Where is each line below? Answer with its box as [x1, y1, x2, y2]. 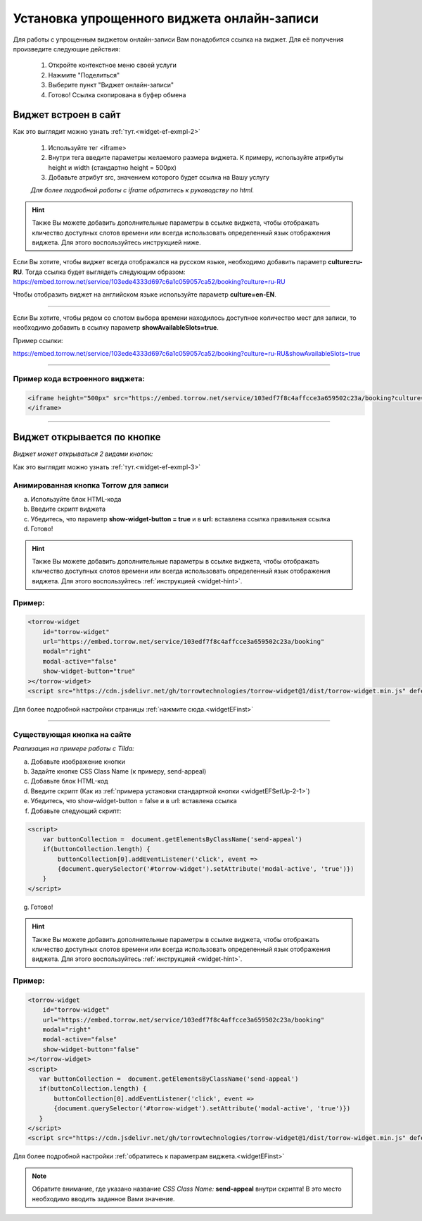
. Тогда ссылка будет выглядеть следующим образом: [21, 268, 186, 276]
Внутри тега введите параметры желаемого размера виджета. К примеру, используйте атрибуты [48, 154, 344, 162]
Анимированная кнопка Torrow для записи [13, 480, 169, 490]
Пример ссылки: [13, 336, 63, 345]
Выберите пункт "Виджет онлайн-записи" [48, 81, 174, 89]
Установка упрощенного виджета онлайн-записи [13, 11, 319, 26]
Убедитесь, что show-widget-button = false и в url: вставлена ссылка [30, 797, 237, 805]
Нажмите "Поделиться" [48, 70, 120, 79]
